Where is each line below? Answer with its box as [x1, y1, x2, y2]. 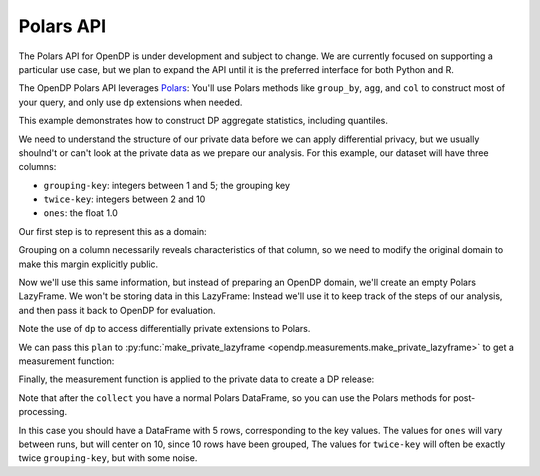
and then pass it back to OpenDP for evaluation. [18, 304, 216, 316]
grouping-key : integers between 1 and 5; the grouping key [43, 179, 290, 191]
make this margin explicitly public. [18, 258, 159, 270]
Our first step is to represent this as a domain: [18, 225, 207, 237]
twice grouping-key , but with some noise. [18, 452, 198, 464]
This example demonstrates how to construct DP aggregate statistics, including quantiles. [18, 115, 389, 127]
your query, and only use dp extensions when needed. [18, 96, 243, 108]
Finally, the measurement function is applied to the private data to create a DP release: [18, 373, 375, 385]
